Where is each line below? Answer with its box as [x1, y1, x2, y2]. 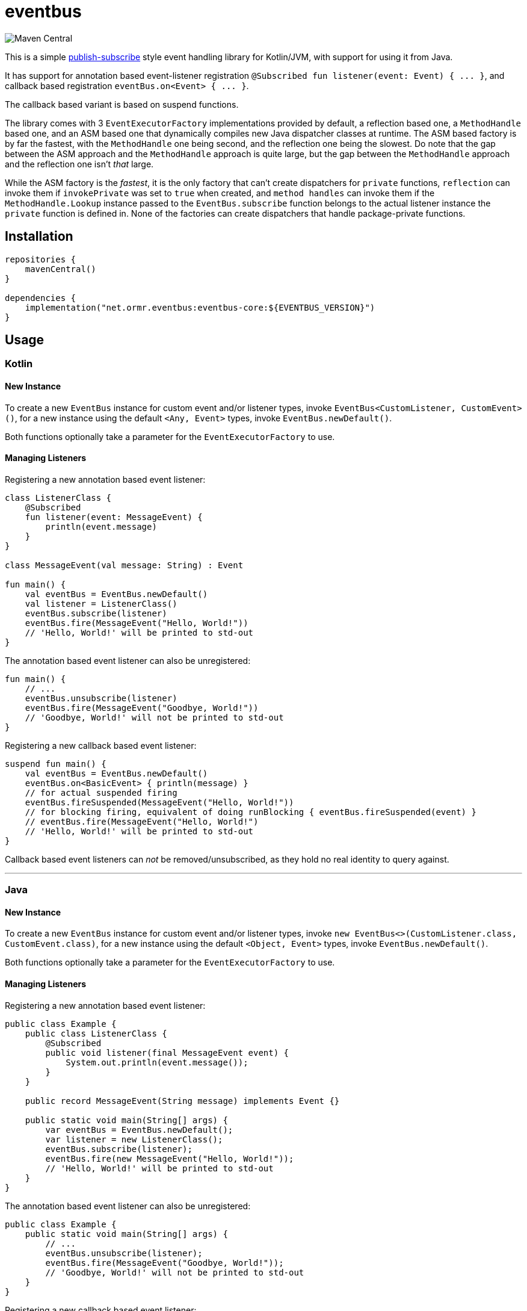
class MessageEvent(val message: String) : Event [5, 560, 244, 570]
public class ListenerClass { [25, 1028, 167, 1038]
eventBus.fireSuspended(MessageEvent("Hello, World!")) [25, 797, 294, 807]
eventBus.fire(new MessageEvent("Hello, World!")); [45, 1153, 294, 1164]
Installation [5, 229, 73, 244]
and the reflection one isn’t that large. [5, 158, 154, 169]
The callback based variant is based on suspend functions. [5, 99, 239, 110]
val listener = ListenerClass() [25, 598, 177, 609]
